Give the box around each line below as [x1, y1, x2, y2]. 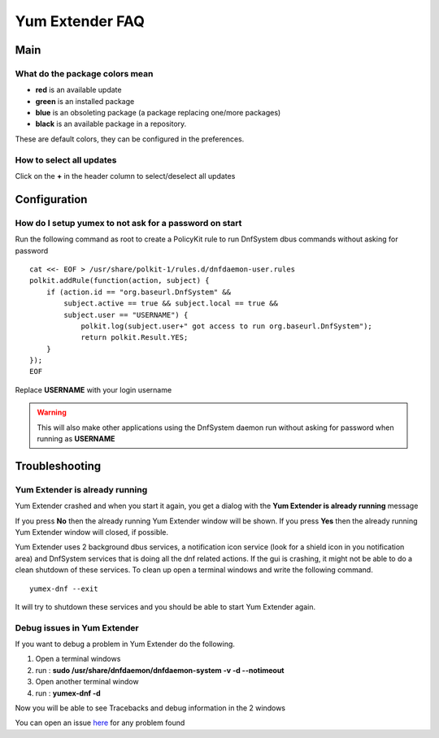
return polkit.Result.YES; [80, 333, 189, 342]
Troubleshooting [15, 459, 102, 473]
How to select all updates [15, 154, 117, 166]
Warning [37, 407, 67, 418]
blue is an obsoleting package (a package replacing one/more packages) [35, 108, 281, 118]
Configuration [15, 192, 88, 206]
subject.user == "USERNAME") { [63, 310, 189, 319]
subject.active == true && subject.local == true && [63, 299, 278, 308]
